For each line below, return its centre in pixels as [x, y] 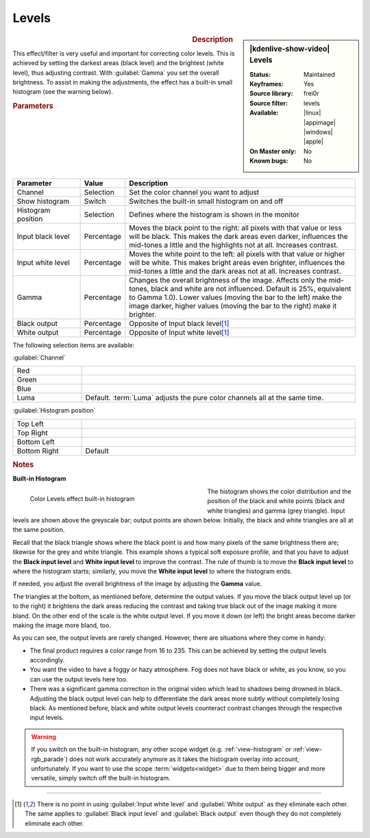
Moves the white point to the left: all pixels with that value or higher [237, 254]
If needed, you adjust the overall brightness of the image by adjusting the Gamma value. [137, 584]
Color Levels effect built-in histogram [82, 498]
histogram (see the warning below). [63, 92]
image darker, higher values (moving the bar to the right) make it [233, 305]
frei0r [311, 93]
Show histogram [43, 201]
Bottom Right [38, 451]
